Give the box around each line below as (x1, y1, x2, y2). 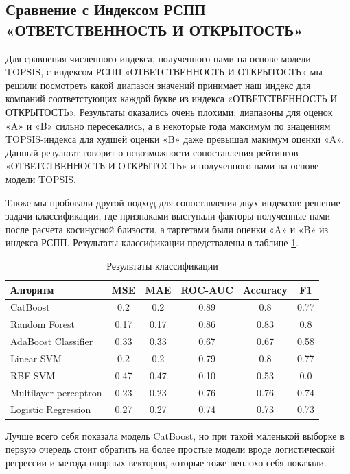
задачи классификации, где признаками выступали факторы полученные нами (5, 209, 331, 223)
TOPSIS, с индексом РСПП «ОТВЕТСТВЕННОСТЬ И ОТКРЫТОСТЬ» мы (5, 64, 323, 79)
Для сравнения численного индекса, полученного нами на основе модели (5, 51, 311, 65)
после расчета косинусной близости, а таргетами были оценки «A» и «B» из (5, 222, 328, 236)
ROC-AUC (180, 282, 233, 296)
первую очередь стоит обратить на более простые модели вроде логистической (5, 442, 335, 456)
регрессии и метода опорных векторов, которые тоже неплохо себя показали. (5, 455, 327, 469)
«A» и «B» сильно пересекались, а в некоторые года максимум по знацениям (5, 118, 331, 132)
